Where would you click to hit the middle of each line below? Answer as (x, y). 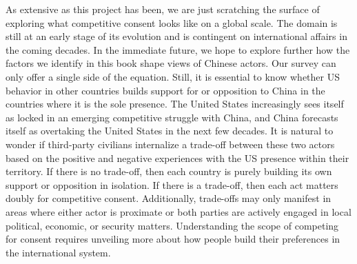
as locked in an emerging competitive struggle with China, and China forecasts (172, 117)
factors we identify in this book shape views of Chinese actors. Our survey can (171, 63)
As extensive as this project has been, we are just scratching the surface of (163, 9)
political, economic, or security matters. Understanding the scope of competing (172, 225)
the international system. (58, 252)
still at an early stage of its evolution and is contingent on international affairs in (176, 36)
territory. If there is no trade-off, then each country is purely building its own (169, 171)
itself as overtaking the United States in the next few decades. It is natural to (170, 131)
